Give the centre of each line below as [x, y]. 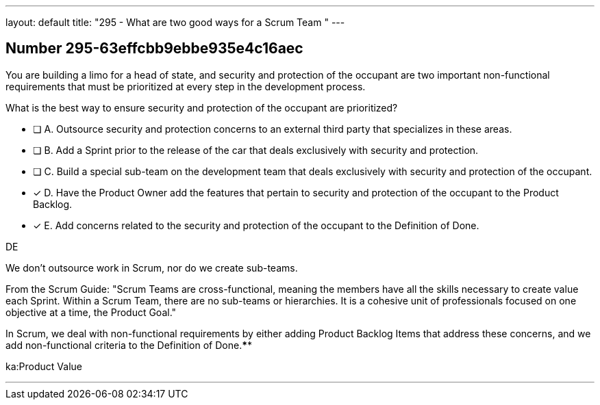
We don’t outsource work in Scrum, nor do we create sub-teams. [152, 267]
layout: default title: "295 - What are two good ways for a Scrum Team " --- [175, 22]
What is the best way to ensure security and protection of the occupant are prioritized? [202, 107]
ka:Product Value [44, 366]
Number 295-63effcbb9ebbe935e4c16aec [154, 49]
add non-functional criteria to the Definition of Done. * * [129, 345]
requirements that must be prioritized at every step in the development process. [186, 86]
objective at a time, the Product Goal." [91, 312]
